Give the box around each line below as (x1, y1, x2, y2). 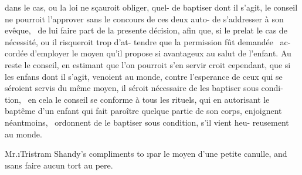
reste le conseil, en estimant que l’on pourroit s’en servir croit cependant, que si (5, 58, 291, 70)
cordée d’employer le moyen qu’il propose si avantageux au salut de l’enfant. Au (5, 47, 291, 59)
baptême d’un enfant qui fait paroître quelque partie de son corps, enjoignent (5, 105, 282, 117)
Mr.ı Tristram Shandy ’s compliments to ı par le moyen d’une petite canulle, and (5, 147, 287, 160)
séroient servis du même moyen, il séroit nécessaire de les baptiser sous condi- (5, 82, 283, 94)
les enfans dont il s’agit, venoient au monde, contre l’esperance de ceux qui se (5, 70, 283, 82)
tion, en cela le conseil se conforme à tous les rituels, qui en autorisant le (5, 93, 270, 105)
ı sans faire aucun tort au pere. (5, 159, 113, 171)
